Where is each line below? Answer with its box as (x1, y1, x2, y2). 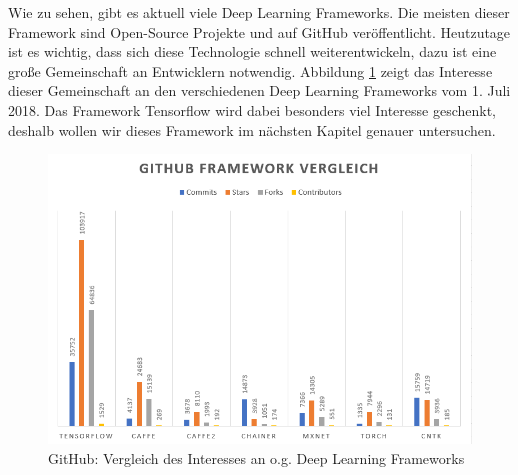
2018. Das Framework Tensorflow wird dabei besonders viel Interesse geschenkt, (8, 99, 497, 120)
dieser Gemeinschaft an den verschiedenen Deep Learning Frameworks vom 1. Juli (8, 80, 511, 101)
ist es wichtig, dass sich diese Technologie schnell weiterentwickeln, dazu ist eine (8, 41, 497, 62)
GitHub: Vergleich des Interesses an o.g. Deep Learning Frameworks (48, 447, 465, 468)
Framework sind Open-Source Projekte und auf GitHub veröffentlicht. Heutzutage (8, 21, 511, 42)
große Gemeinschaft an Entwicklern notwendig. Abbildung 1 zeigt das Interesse (8, 60, 493, 81)
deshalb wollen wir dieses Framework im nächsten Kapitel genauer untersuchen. (8, 119, 496, 140)
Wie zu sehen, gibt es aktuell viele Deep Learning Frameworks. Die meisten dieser (8, 2, 510, 22)
